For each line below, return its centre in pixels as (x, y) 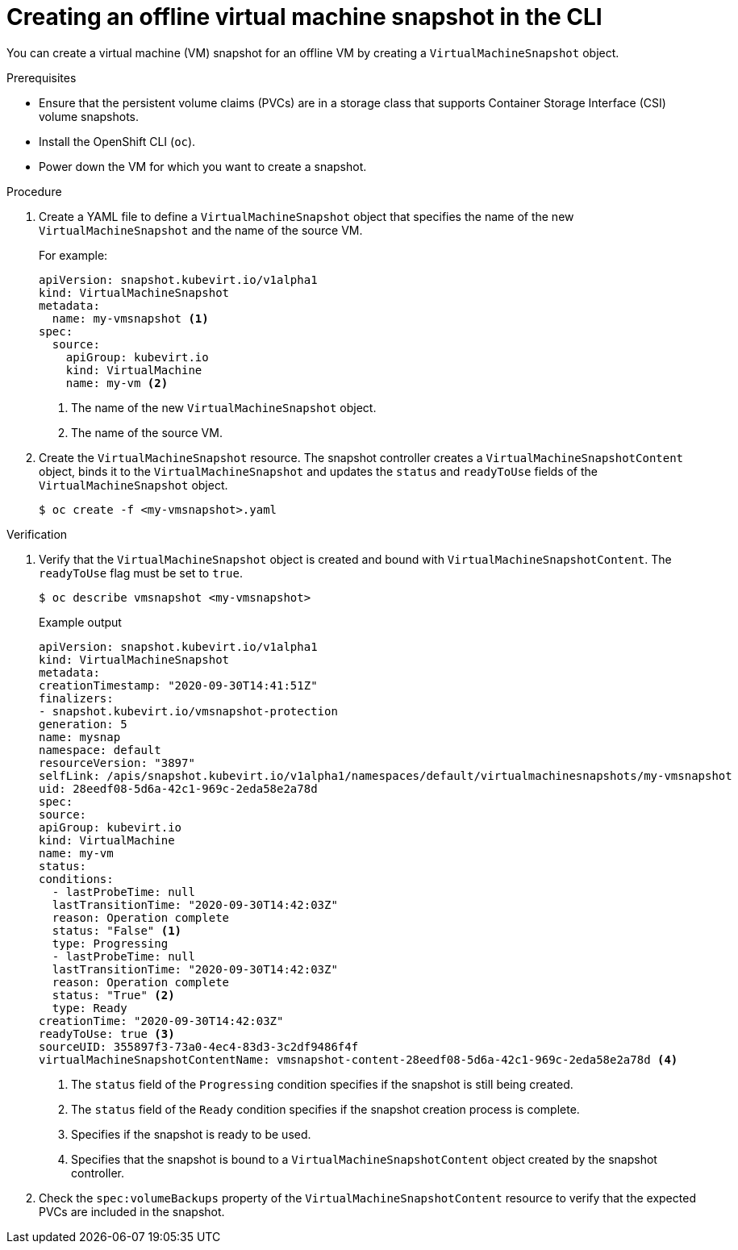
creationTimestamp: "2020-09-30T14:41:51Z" (178, 685)
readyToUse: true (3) (107, 1033)
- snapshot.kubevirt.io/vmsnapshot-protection (188, 711)
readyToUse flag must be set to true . (141, 573)
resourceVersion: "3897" (117, 762)
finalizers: (76, 698)
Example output (80, 622)
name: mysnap (80, 737)
